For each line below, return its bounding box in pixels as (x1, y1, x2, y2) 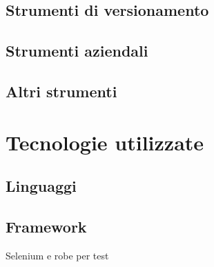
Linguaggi (6, 175, 77, 197)
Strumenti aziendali (6, 40, 148, 61)
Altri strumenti (6, 80, 117, 101)
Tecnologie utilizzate (6, 128, 204, 156)
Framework (6, 215, 87, 237)
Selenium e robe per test (6, 248, 109, 262)
